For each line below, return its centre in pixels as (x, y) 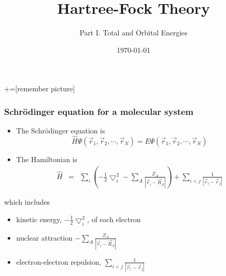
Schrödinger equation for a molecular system (99, 111)
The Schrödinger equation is (61, 131)
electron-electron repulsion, (59, 261)
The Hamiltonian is (47, 159)
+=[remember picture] (40, 88)
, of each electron (114, 219)
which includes (27, 202)
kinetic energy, (39, 219)
